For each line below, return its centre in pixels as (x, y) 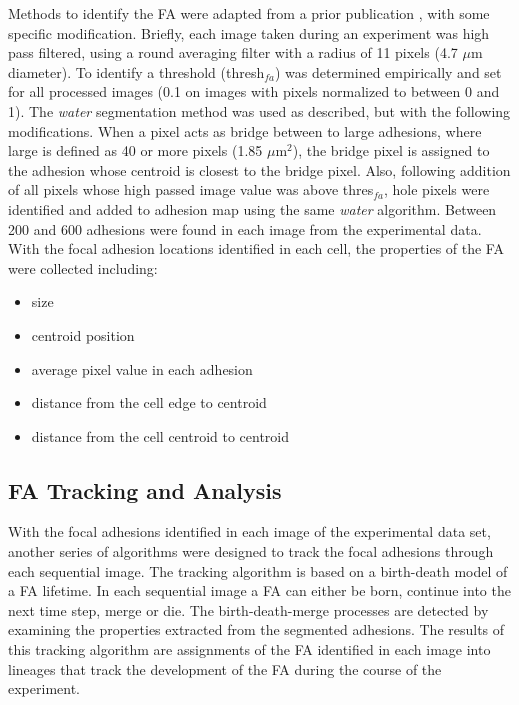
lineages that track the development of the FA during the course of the (225, 668)
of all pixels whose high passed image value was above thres (191, 189)
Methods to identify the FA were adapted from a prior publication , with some (249, 13)
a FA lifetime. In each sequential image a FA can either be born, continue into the (259, 590)
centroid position (83, 334)
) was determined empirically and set (388, 71)
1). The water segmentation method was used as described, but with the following (259, 110)
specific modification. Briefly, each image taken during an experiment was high (249, 32)
